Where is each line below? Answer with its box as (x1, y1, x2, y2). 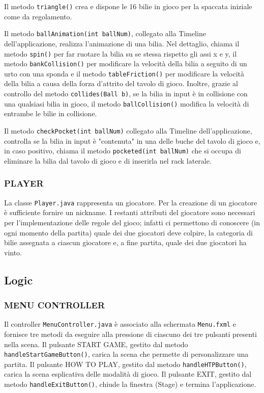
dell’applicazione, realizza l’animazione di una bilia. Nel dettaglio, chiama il (4, 38, 240, 48)
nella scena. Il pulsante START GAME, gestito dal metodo (4, 338, 188, 349)
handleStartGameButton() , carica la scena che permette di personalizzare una (4, 349, 249, 359)
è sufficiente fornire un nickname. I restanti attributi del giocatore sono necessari (4, 207, 255, 218)
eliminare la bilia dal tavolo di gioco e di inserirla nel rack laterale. (4, 155, 212, 166)
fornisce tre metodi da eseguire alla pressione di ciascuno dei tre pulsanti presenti (4, 328, 257, 339)
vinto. (4, 247, 22, 257)
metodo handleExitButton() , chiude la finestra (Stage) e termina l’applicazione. (4, 379, 256, 389)
